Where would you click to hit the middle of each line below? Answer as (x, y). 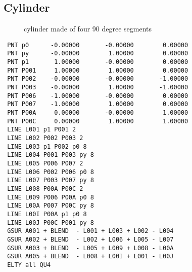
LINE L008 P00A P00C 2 (45, 189)
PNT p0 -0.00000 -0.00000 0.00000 (98, 45)
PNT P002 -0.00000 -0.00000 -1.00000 (98, 79)
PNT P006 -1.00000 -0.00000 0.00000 (98, 96)
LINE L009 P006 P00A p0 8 (51, 197)
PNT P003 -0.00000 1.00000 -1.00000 (98, 88)
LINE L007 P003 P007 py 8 (51, 180)
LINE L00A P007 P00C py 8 (51, 206)
